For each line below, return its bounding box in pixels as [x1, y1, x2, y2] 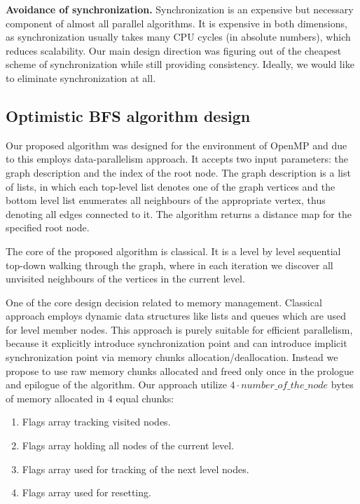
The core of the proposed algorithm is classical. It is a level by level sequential [6, 243, 341, 258]
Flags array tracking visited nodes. [22, 414, 171, 429]
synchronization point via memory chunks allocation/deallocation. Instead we [6, 350, 338, 365]
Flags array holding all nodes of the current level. [22, 438, 235, 453]
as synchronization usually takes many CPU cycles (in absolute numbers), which [6, 29, 351, 44]
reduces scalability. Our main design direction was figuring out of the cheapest [6, 43, 342, 57]
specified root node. [6, 220, 90, 235]
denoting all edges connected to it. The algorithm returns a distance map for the [6, 206, 352, 221]
